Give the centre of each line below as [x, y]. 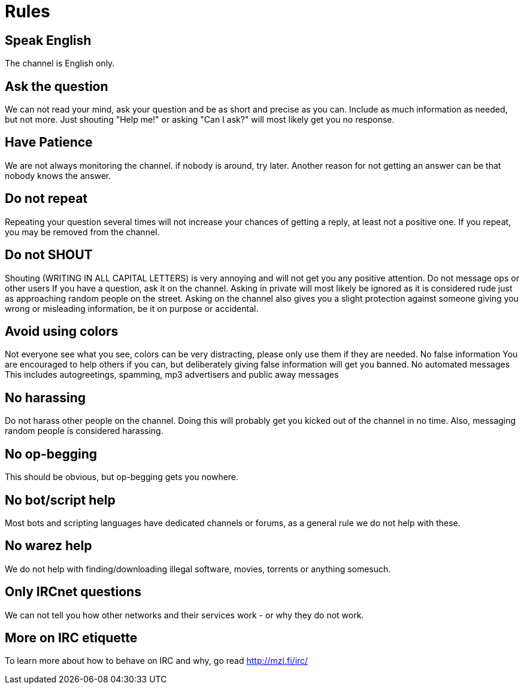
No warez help [49, 546]
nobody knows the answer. [58, 175]
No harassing [46, 397]
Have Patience [49, 142]
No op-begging [51, 454]
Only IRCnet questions [73, 592]
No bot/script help [60, 500]
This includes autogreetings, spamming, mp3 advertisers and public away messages [172, 375]
